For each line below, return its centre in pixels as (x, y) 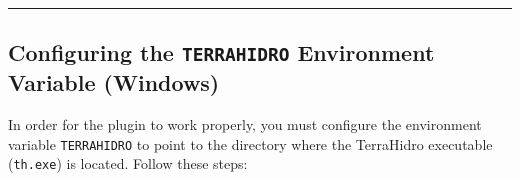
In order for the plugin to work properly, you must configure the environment (245, 124)
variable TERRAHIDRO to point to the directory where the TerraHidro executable (250, 143)
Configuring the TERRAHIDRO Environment (221, 52)
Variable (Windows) (114, 82)
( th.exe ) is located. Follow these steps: (128, 163)
